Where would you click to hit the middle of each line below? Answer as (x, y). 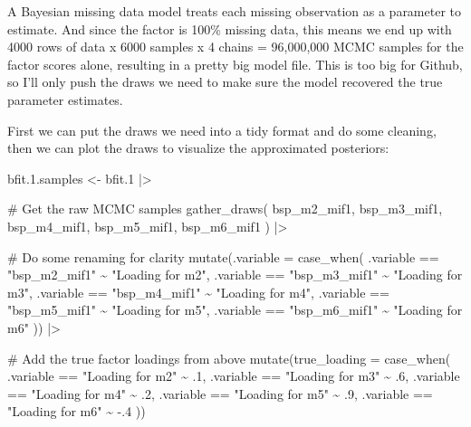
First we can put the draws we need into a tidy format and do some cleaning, (222, 130)
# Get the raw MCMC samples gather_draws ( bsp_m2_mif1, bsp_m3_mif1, (225, 209)
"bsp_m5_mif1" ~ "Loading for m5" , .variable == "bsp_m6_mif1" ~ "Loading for (235, 310)
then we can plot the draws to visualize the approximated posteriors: (198, 148)
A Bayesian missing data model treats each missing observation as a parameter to (235, 11)
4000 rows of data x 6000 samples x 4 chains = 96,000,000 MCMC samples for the (235, 47)
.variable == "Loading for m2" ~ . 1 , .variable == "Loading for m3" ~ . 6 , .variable (234, 376)
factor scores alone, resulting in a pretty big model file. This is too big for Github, (235, 64)
